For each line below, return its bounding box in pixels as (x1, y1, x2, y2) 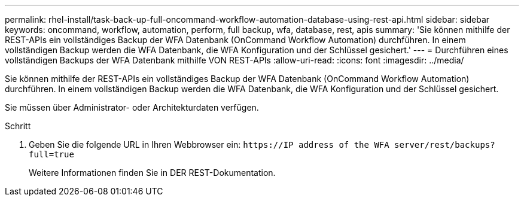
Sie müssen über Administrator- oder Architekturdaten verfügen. (5, 102, 259, 112)
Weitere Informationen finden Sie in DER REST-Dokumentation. (29, 167, 276, 178)
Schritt (5, 121, 31, 131)
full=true (29, 150, 74, 159)
